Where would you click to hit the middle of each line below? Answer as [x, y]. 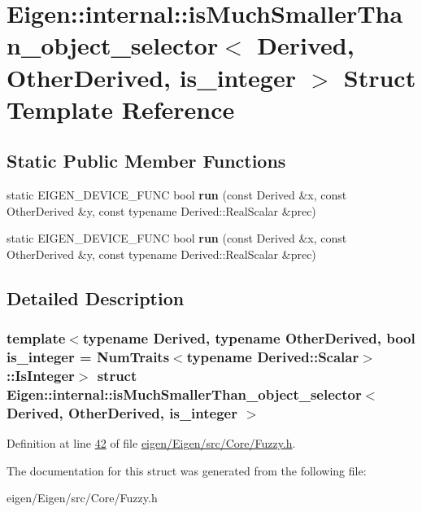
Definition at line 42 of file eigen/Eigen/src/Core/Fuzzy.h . [151, 443]
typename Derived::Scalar [273, 357]
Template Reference [121, 109]
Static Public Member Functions [146, 161]
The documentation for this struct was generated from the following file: [187, 470]
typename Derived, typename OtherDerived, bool [249, 338]
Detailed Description [96, 298]
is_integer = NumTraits [88, 357]
